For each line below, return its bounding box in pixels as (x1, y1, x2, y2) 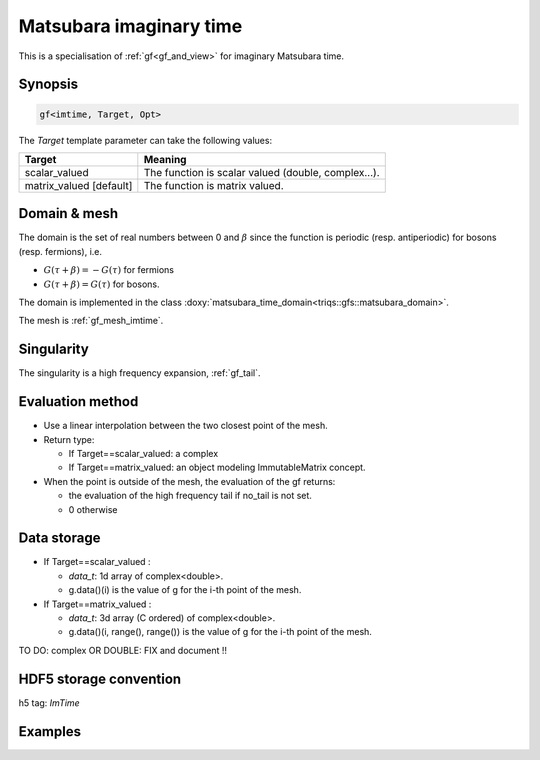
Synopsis (18, 76, 79, 93)
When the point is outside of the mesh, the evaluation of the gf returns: (43, 475, 336, 487)
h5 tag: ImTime (18, 696, 80, 709)
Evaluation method (18, 393, 139, 410)
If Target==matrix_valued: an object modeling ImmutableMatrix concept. (68, 461, 366, 474)
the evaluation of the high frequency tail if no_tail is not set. (68, 490, 312, 502)
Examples (18, 723, 82, 740)
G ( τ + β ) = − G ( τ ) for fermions (43, 264, 175, 276)
